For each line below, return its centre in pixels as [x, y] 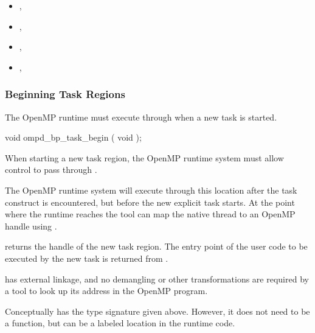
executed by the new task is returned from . [87, 258]
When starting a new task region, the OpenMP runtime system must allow [144, 157]
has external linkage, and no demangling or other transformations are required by [157, 279]
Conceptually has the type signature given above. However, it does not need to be [157, 311]
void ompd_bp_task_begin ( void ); [73, 137]
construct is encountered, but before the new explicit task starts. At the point [150, 202]
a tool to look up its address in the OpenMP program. [106, 291]
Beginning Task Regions [65, 94]
